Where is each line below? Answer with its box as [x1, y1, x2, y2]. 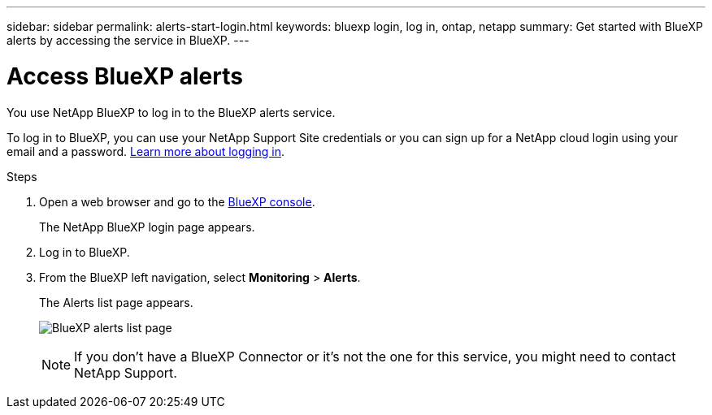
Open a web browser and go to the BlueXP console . [39, 194, 315, 209]
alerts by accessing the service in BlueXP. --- [7, 33, 250, 47]
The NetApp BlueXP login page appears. [39, 219, 255, 234]
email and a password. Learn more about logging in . [7, 144, 285, 158]
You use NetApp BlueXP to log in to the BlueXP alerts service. [7, 105, 336, 119]
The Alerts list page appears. [39, 295, 193, 309]
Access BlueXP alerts [7, 62, 243, 90]
